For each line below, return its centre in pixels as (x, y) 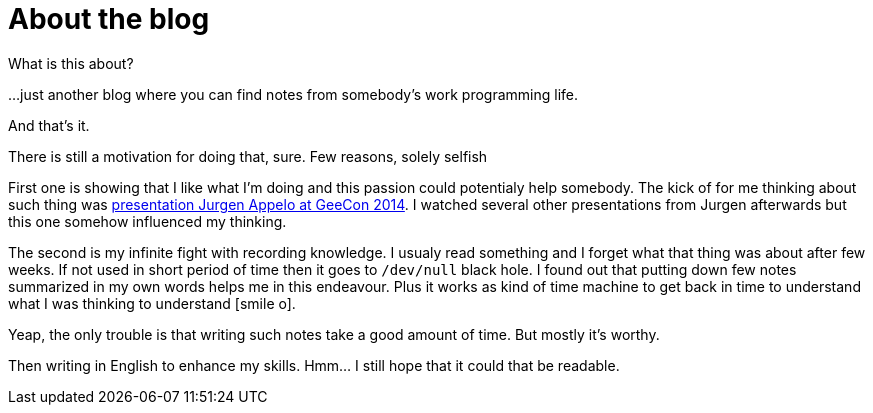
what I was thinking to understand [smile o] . (152, 303)
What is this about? (71, 63)
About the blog (109, 19)
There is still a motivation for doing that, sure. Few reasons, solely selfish (248, 156)
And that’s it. (49, 125)
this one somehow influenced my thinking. (147, 221)
